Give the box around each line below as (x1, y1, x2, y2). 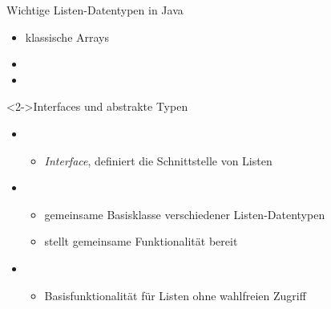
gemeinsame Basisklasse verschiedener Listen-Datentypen (44, 205, 325, 222)
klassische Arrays (25, 28, 109, 45)
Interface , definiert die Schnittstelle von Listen (44, 152, 272, 169)
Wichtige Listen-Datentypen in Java (6, 2, 184, 18)
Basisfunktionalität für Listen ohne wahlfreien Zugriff (44, 287, 306, 303)
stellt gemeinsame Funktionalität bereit (44, 233, 238, 250)
